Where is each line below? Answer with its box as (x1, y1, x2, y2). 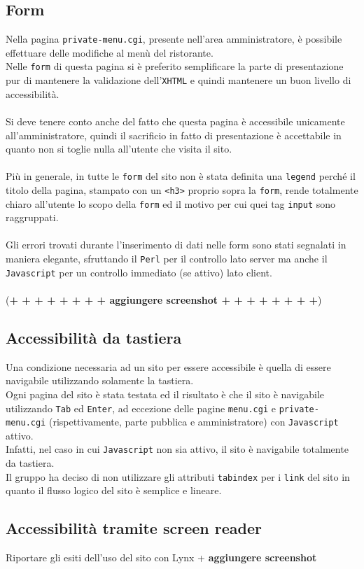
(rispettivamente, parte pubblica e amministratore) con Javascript (48, 414, 339, 429)
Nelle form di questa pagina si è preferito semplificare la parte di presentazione (6, 59, 344, 73)
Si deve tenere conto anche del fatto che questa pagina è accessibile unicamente (6, 113, 345, 128)
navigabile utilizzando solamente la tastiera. (6, 373, 194, 388)
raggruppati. (6, 210, 59, 225)
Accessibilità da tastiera (6, 326, 182, 348)
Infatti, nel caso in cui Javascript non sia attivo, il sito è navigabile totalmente (6, 442, 349, 456)
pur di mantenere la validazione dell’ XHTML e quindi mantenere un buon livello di (6, 73, 351, 87)
